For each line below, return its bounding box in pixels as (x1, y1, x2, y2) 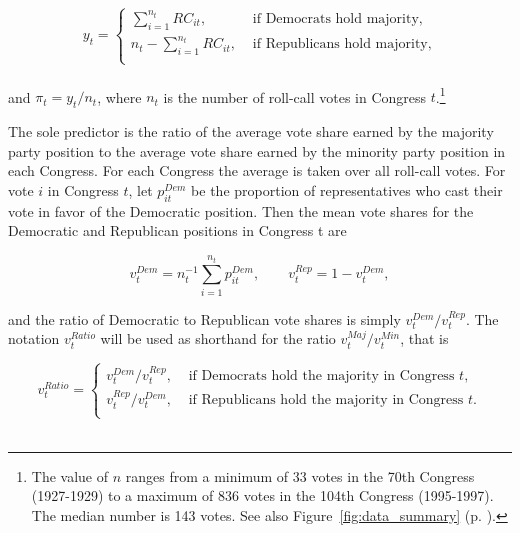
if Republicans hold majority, (252, 37, 432, 52)
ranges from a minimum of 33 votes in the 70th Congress (125, 465, 475, 486)
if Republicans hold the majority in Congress (188, 393, 464, 408)
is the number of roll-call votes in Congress (163, 86, 427, 107)
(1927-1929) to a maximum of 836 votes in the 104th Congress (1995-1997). (31, 485, 494, 506)
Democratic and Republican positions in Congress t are (8, 220, 347, 241)
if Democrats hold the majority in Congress (188, 369, 455, 384)
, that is (400, 328, 449, 349)
